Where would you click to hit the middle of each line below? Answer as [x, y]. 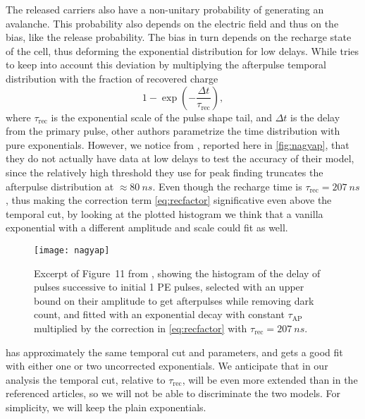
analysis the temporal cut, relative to [86, 379]
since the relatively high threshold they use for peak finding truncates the [165, 172]
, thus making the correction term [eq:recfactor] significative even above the [169, 200]
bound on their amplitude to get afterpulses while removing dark [174, 300]
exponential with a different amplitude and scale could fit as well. [147, 227]
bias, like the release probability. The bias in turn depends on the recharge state [179, 37]
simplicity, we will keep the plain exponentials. [106, 407]
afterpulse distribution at [60, 186]
